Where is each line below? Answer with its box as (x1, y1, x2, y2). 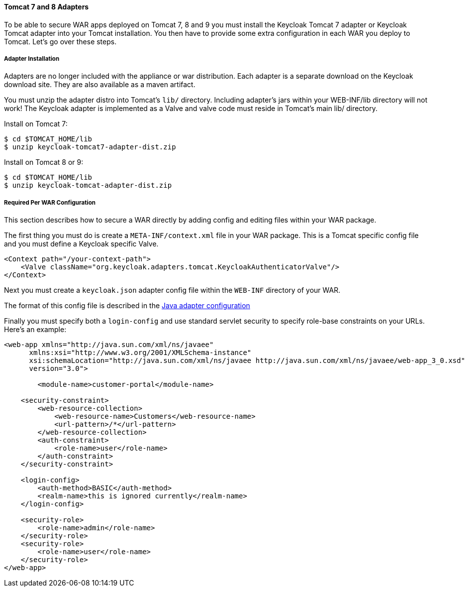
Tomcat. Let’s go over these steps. (4, 37, 117, 46)
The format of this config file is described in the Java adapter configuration (4, 301, 250, 310)
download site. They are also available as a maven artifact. (4, 80, 195, 89)
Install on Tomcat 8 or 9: (4, 158, 84, 167)
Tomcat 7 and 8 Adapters (4, 2, 89, 11)
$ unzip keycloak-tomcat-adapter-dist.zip (4, 181, 172, 190)
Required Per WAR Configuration (4, 199, 96, 206)
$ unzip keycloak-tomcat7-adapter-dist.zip (4, 143, 176, 151)
